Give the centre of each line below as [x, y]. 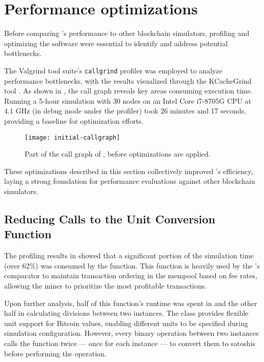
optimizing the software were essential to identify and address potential [116, 43]
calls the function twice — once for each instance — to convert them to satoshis [130, 343]
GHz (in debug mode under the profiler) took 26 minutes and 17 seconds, [131, 111]
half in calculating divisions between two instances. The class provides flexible [126, 313]
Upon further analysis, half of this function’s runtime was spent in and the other [131, 303]
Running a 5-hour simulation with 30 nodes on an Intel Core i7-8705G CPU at [128, 100]
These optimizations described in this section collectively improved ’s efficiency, [129, 171]
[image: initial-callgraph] [73, 137]
